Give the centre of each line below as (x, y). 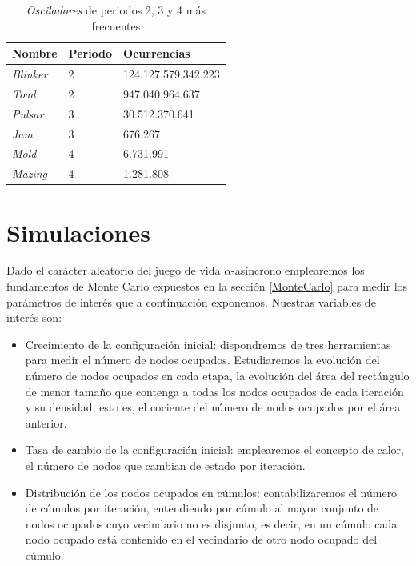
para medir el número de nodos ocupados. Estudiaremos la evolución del (202, 360)
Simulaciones (78, 232)
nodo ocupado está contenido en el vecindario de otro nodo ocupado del (201, 539)
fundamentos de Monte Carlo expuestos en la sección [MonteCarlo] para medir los (207, 286)
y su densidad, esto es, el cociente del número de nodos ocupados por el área (213, 407)
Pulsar (28, 113)
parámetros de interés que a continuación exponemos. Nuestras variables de (191, 301)
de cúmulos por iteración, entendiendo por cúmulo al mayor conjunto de (202, 508)
